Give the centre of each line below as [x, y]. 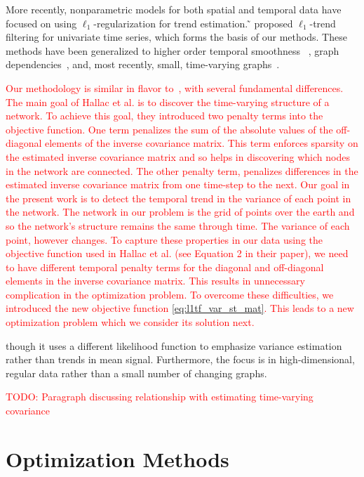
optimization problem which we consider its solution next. [130, 322]
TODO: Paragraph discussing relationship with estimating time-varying [160, 397]
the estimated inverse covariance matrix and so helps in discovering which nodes [178, 156]
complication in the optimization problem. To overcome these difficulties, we [170, 294]
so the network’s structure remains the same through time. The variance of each [178, 225]
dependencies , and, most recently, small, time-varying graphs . [143, 64]
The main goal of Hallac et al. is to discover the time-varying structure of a [168, 102]
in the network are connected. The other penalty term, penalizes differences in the [182, 170]
